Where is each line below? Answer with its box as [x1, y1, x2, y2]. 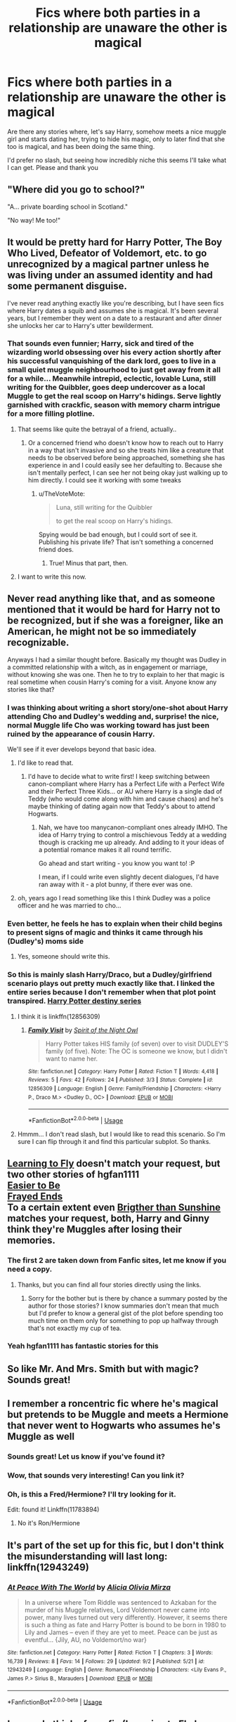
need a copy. [7, 1264, 53, 1274]
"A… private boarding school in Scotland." [7, 202, 129, 211]
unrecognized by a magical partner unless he [7, 258, 209, 270]
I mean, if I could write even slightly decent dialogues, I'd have [38, 872, 219, 881]
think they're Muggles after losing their [7, 1223, 183, 1235]
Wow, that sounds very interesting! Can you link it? [7, 1471, 185, 1480]
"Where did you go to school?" [7, 184, 145, 196]
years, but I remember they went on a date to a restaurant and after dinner [7, 314, 223, 322]
